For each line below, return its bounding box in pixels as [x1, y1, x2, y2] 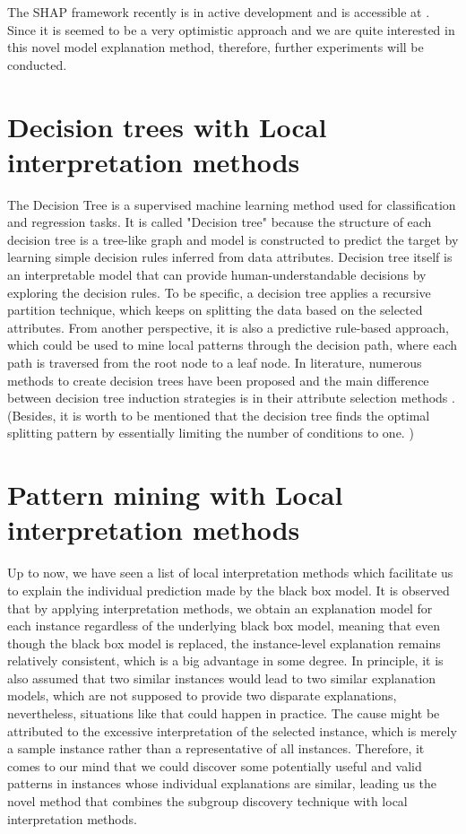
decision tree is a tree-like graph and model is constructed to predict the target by [7, 230, 459, 248]
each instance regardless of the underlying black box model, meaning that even [7, 616, 440, 635]
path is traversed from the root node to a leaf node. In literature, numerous [7, 353, 422, 372]
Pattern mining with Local [7, 476, 343, 513]
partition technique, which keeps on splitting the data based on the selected [7, 300, 423, 319]
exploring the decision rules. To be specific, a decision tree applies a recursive [7, 282, 431, 301]
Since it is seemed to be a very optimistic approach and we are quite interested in [7, 20, 455, 39]
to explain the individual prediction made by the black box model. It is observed [7, 580, 450, 599]
